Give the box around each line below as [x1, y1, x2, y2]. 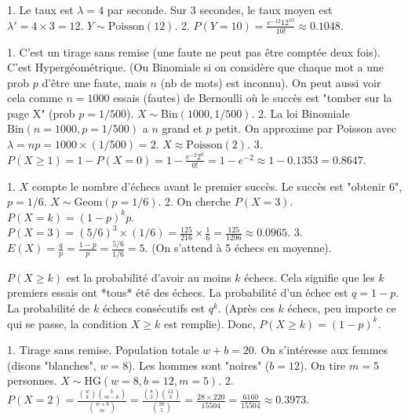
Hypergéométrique [35, 63, 123, 75]
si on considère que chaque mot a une [203, 59, 384, 75]
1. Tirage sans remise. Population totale [7, 341, 199, 358]
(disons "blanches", [7, 356, 97, 373]
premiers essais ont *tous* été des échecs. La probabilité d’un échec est [7, 284, 348, 301]
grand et [162, 120, 202, 137]
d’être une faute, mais [42, 74, 147, 90]
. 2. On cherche [158, 193, 231, 210]
